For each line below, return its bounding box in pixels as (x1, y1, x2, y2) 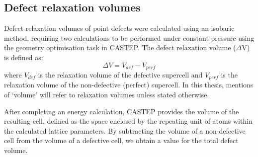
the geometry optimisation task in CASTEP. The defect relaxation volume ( (4, 42, 236, 53)
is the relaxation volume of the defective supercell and (38, 70, 203, 80)
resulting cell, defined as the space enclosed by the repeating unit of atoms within (4, 116, 253, 126)
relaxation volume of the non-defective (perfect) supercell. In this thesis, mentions (4, 79, 254, 90)
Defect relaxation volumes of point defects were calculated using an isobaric (4, 23, 235, 33)
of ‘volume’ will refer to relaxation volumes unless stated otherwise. (4, 89, 209, 100)
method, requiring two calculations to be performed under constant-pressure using (4, 32, 255, 43)
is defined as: (4, 52, 43, 62)
